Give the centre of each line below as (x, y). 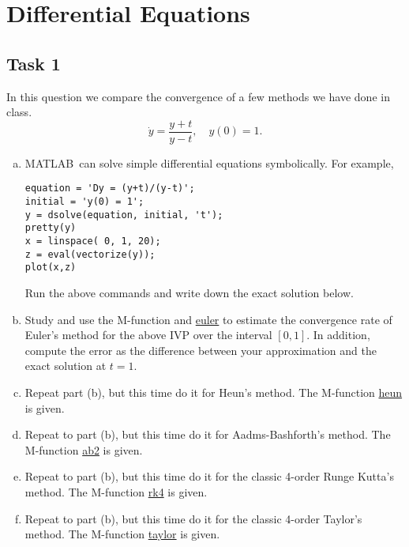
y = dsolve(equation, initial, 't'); (124, 215)
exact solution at (66, 366)
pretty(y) (51, 228)
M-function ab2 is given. (84, 449)
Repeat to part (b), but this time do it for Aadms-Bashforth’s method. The (208, 434)
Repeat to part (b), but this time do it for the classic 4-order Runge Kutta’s (209, 476)
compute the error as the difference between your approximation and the (201, 350)
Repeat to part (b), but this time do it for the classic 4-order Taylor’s (193, 518)
